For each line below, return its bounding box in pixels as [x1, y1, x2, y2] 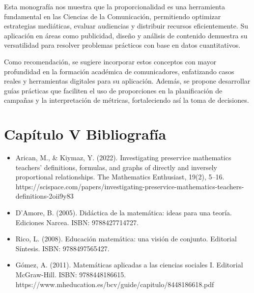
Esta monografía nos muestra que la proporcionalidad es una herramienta [4, 1, 225, 11]
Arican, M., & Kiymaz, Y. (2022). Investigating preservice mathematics [15, 152, 231, 163]
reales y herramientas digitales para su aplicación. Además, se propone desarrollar [4, 76, 251, 86]
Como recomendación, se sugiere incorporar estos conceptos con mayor [4, 56, 217, 66]
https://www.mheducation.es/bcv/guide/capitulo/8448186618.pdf [15, 279, 214, 289]
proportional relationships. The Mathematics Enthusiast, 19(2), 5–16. [15, 172, 225, 182]
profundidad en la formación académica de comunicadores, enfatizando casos [4, 66, 234, 76]
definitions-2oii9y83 [15, 191, 74, 201]
